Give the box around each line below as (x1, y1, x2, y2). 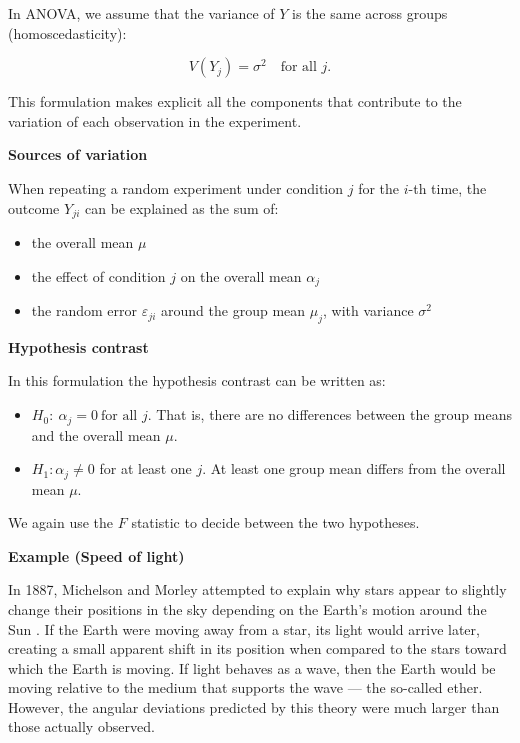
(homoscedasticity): (8, 22, 127, 43)
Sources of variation (8, 144, 148, 165)
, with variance (323, 300, 414, 321)
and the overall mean (31, 424, 161, 445)
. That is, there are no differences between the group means (147, 404, 512, 425)
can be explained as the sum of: (85, 197, 279, 218)
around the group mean (161, 300, 306, 321)
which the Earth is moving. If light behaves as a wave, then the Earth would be (8, 657, 496, 678)
